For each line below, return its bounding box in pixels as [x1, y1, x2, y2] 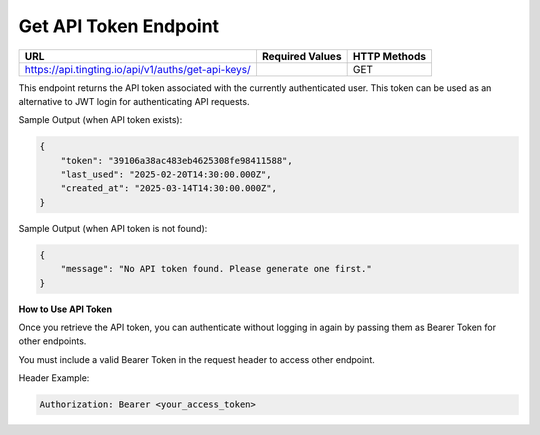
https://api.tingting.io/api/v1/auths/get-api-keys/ [24, 62, 252, 76]
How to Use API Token [18, 303, 113, 315]
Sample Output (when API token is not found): [18, 222, 208, 234]
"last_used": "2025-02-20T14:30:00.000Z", [60, 169, 272, 180]
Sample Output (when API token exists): [18, 114, 183, 126]
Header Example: [18, 372, 90, 384]
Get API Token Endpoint [18, 15, 220, 37]
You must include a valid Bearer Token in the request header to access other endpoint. [18, 353, 375, 365]
